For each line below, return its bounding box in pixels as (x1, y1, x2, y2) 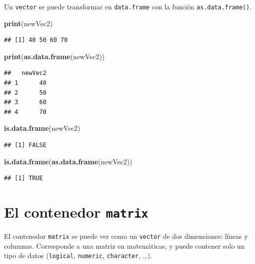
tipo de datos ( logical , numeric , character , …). (4, 250, 152, 261)
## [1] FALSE (4, 142, 46, 149)
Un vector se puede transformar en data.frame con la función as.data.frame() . (4, 1, 252, 11)
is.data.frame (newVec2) (4, 123, 81, 133)
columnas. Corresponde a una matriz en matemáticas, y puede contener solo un (4, 240, 245, 251)
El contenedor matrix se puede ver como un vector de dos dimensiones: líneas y (4, 231, 248, 241)
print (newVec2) (4, 18, 53, 28)
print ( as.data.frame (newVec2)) (4, 51, 105, 61)
